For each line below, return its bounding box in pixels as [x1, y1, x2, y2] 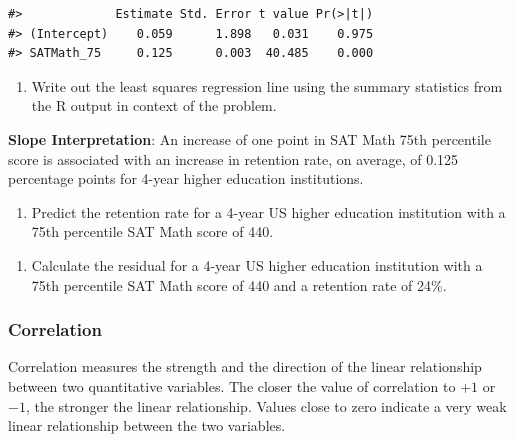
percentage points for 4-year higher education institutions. [8, 168, 364, 189]
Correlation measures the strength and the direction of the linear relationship [8, 356, 482, 377]
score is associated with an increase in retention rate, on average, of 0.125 [8, 148, 459, 169]
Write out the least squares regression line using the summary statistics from [31, 75, 503, 96]
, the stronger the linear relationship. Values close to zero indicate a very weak [25, 395, 507, 416]
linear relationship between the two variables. [8, 415, 286, 436]
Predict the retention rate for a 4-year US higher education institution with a [31, 201, 506, 222]
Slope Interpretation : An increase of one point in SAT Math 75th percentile [8, 128, 491, 149]
